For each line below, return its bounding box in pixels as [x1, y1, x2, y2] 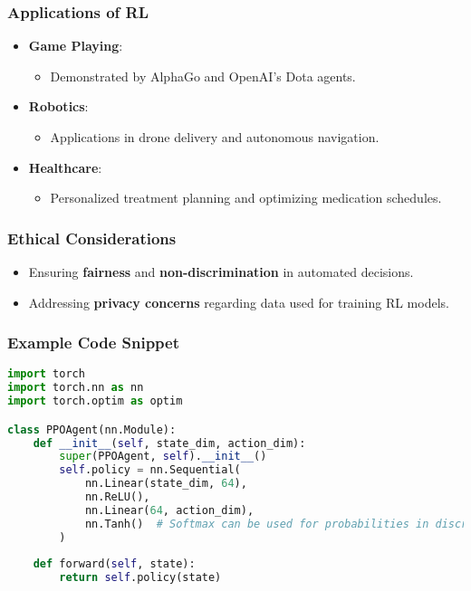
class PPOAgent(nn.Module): [7, 423, 177, 436]
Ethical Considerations [7, 226, 177, 249]
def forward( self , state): [33, 558, 196, 571]
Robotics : [28, 97, 89, 116]
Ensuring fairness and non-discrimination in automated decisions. [28, 262, 414, 281]
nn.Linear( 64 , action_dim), [84, 503, 255, 517]
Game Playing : [28, 36, 123, 55]
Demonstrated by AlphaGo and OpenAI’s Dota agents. [50, 66, 356, 85]
